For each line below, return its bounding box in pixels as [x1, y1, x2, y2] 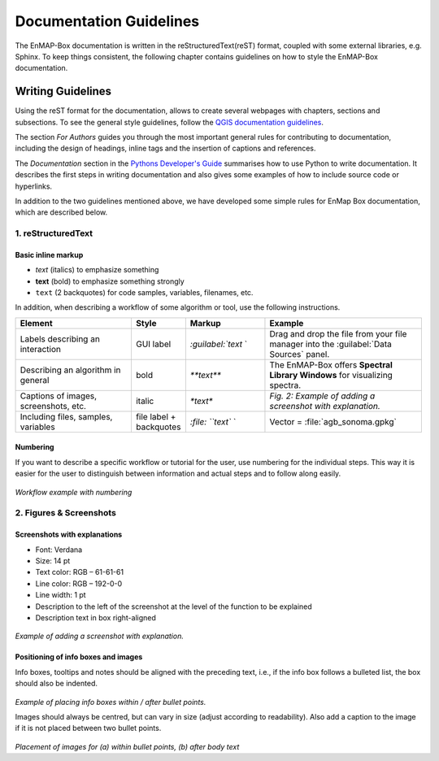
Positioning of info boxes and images [15, 652, 143, 662]
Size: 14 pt [35, 556, 71, 565]
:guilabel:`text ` [189, 338, 248, 350]
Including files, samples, [20, 411, 113, 422]
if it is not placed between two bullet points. [15, 724, 162, 733]
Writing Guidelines [15, 85, 112, 98]
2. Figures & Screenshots [15, 507, 117, 519]
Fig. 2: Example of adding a [269, 390, 376, 402]
